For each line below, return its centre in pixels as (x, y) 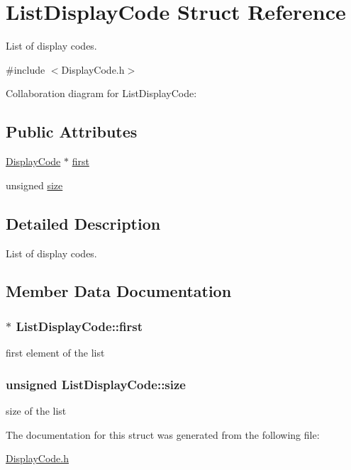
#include (26, 69)
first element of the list (55, 353)
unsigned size (34, 185)
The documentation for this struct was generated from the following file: (163, 434)
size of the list (36, 410)
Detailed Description (83, 223)
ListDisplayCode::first (79, 326)
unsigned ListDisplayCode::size (96, 384)
